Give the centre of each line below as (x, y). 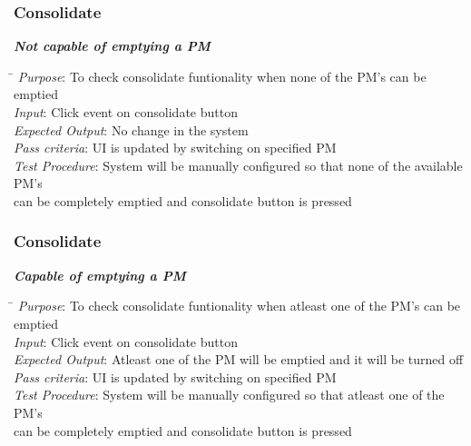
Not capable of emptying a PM (112, 46)
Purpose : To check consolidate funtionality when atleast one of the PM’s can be (239, 306)
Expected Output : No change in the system (131, 129)
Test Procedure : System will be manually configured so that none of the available (238, 165)
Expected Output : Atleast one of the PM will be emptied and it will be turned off (239, 359)
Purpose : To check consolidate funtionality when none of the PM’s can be (222, 76)
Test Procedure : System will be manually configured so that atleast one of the (229, 395)
